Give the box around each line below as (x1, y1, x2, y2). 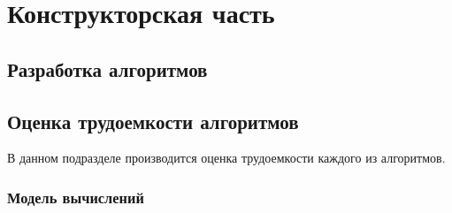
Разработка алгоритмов (7, 55, 208, 82)
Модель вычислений (7, 186, 144, 208)
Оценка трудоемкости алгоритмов (7, 107, 299, 134)
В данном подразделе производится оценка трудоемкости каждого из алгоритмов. (7, 148, 446, 167)
